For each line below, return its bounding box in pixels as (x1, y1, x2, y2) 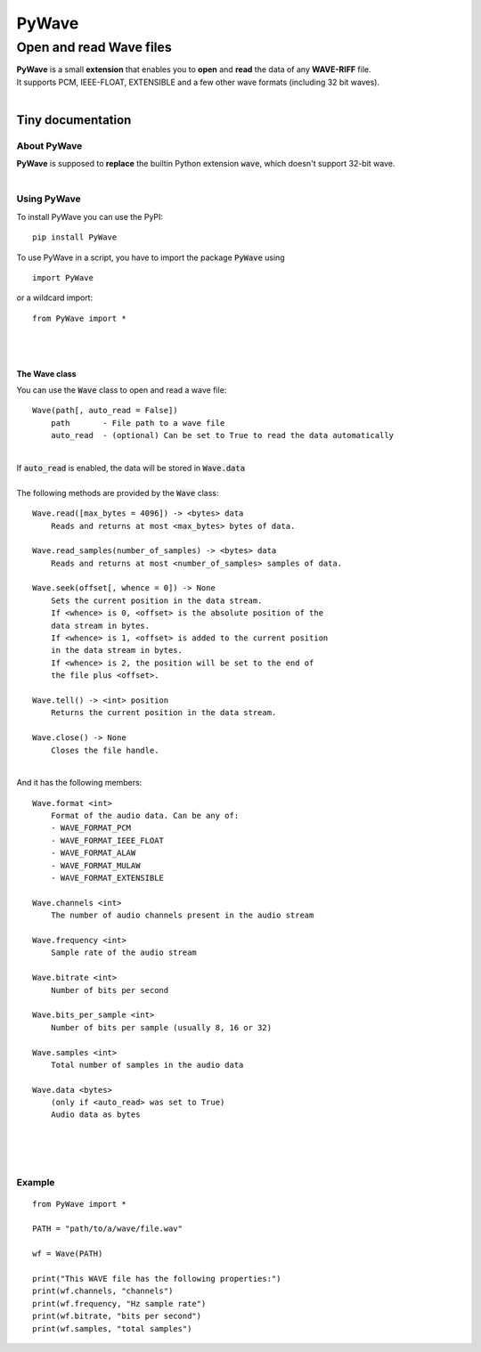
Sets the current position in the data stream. (50, 595, 263, 606)
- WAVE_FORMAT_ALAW (50, 848, 136, 859)
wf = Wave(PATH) (32, 1249, 103, 1259)
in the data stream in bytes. (50, 646, 183, 656)
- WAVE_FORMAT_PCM (50, 823, 132, 833)
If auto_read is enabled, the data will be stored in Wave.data (16, 462, 245, 473)
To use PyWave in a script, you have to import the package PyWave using (16, 252, 285, 263)
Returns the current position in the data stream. (50, 708, 277, 718)
